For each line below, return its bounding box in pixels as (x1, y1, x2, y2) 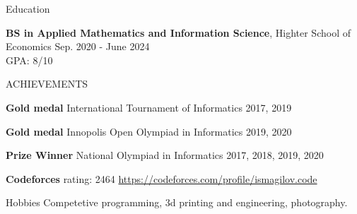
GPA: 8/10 (6, 52, 53, 67)
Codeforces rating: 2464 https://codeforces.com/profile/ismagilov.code (6, 171, 317, 186)
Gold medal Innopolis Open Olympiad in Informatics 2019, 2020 (6, 124, 292, 138)
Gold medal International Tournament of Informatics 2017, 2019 (6, 100, 292, 114)
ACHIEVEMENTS (6, 76, 88, 91)
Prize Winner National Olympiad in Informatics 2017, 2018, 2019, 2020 (6, 148, 324, 162)
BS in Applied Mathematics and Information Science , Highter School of (6, 25, 351, 40)
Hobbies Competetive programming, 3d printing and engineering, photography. (6, 195, 348, 210)
